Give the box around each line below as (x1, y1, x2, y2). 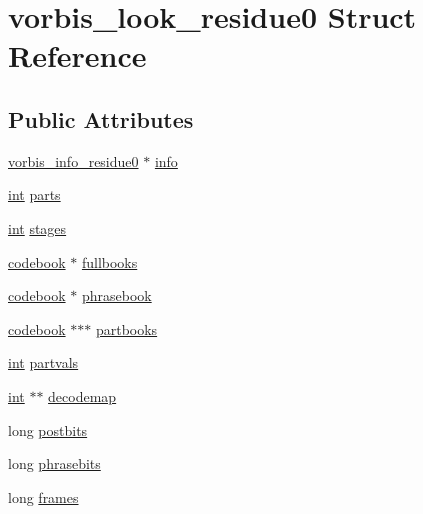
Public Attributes (8, 103, 194, 134)
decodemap (48, 385, 117, 406)
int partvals (8, 352, 79, 373)
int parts (8, 184, 61, 205)
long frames (8, 486, 79, 507)
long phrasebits (8, 453, 101, 474)
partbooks (95, 318, 158, 339)
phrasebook (81, 285, 152, 306)
